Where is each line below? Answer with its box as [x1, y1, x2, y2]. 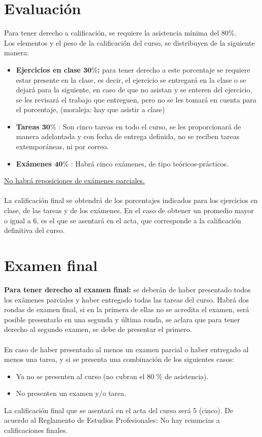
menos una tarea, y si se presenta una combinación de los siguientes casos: [4, 354, 235, 364]
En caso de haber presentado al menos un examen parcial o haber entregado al [4, 344, 249, 354]
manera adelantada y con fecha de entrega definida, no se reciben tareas [16, 131, 240, 142]
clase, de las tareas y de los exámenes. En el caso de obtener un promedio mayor [4, 205, 254, 216]
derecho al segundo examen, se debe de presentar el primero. [4, 324, 192, 334]
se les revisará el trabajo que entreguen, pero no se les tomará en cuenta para [16, 94, 256, 105]
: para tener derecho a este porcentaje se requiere [97, 64, 250, 75]
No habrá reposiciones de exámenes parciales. [4, 175, 145, 186]
